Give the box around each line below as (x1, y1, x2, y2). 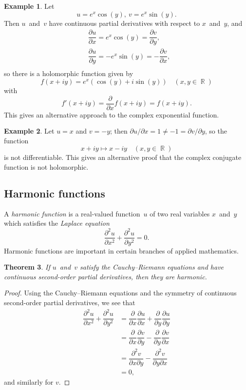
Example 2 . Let (4, 126, 55, 136)
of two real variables (150, 208, 210, 218)
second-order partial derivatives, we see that (4, 297, 135, 307)
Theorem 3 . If (4, 262, 50, 272)
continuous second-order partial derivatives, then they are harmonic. (4, 271, 207, 281)
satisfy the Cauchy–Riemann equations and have (80, 262, 224, 272)
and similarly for (4, 376, 54, 387)
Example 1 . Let (4, 1, 55, 11)
